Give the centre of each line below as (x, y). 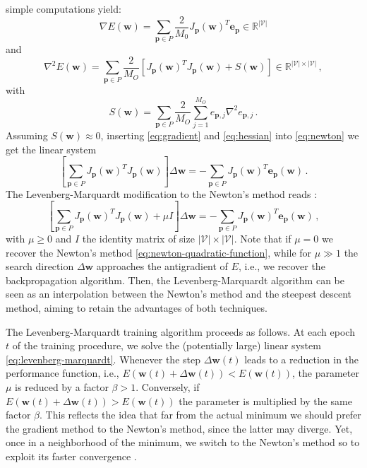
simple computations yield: (64, 8)
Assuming (27, 135)
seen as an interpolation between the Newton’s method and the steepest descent (179, 294)
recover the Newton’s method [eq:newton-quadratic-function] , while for (159, 252)
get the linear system (51, 149)
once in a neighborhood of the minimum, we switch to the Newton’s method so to (183, 442)
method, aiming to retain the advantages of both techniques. (137, 307)
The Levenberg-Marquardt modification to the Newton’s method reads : (162, 193)
